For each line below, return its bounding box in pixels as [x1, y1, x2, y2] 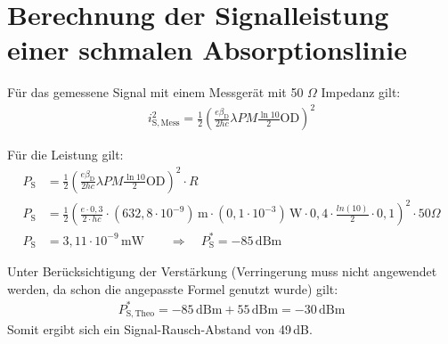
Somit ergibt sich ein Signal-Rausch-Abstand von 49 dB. [7, 320, 313, 339]
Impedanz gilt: [321, 83, 401, 102]
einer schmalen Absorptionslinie [7, 31, 407, 68]
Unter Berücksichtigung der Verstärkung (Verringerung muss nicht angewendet [7, 262, 437, 281]
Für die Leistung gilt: [7, 145, 124, 164]
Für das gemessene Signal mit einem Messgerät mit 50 [7, 83, 304, 102]
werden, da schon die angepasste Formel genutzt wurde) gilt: [7, 279, 338, 298]
